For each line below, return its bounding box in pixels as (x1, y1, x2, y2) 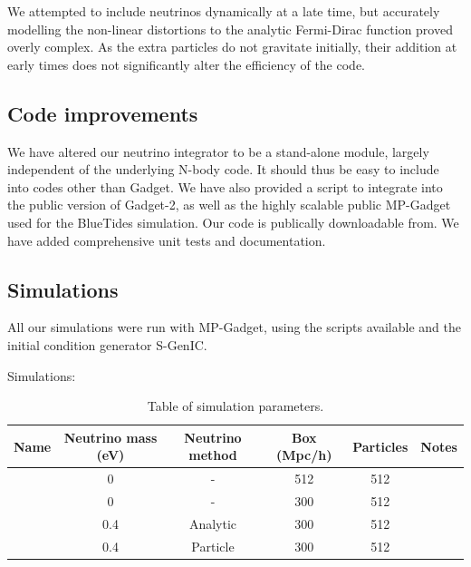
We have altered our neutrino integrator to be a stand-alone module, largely (7, 142, 429, 161)
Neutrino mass (63, 427, 158, 446)
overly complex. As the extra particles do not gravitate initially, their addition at (7, 37, 457, 56)
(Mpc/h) (276, 445, 332, 464)
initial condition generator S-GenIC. (7, 335, 207, 354)
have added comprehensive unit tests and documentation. (7, 230, 326, 249)
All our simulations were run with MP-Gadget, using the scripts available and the (7, 318, 461, 337)
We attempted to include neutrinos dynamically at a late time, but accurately (7, 2, 440, 20)
